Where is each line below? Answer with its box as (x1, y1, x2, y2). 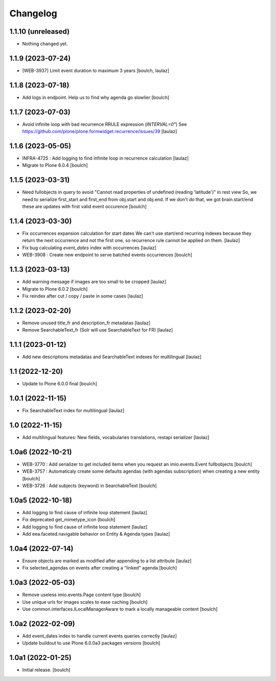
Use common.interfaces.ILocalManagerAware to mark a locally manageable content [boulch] (22, 606, 218, 612)
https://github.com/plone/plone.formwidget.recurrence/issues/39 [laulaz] (22, 128, 177, 135)
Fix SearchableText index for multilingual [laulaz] (22, 407, 125, 413)
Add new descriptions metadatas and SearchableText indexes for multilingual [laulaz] (22, 354, 202, 360)
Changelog (9, 8, 57, 19)
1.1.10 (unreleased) (9, 27, 70, 36)
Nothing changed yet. (22, 41, 68, 47)
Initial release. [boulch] (22, 667, 71, 673)
